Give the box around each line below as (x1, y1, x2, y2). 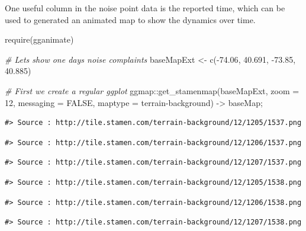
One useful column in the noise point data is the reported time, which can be (5, 2, 285, 14)
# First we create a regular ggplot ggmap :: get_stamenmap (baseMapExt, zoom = (5, 84, 299, 97)
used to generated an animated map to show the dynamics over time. (5, 13, 256, 25)
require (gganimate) (5, 33, 74, 46)
